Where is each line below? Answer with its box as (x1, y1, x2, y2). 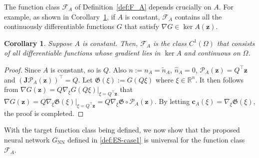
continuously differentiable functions (4, 21, 115, 31)
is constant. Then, (82, 37, 138, 48)
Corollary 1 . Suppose (4, 37, 72, 48)
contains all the (175, 11, 222, 21)
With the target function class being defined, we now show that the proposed (4, 124, 240, 135)
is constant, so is (50, 64, 101, 74)
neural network (4, 134, 50, 144)
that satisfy (124, 21, 159, 31)
